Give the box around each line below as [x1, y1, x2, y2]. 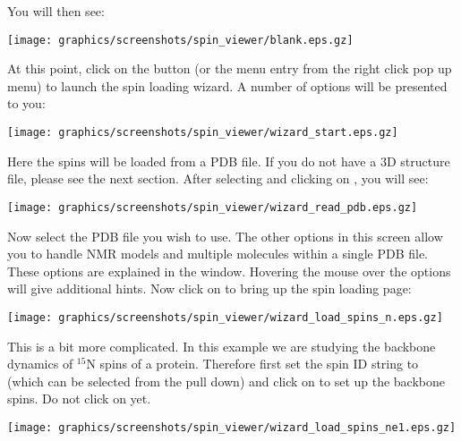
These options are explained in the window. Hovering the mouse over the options [7, 261, 451, 280]
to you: [7, 94, 46, 113]
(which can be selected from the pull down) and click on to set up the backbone [7, 371, 446, 390]
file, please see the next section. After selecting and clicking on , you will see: [7, 169, 429, 188]
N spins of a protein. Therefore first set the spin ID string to [86, 354, 419, 373]
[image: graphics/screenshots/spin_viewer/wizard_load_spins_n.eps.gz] [7, 310, 443, 324]
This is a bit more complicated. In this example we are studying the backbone [7, 336, 436, 355]
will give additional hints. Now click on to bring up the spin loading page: [7, 279, 412, 298]
